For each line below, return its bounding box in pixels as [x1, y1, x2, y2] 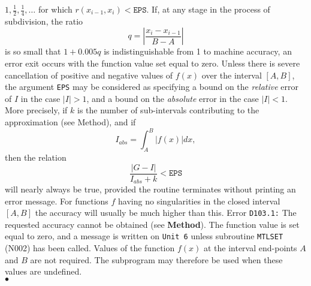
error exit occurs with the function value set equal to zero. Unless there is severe [5, 57, 300, 70]
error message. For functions [5, 194, 108, 207]
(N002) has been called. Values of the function [5, 242, 175, 254]
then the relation [5, 150, 67, 163]
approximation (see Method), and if [5, 116, 136, 128]
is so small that [5, 45, 61, 58]
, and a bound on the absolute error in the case [86, 92, 259, 104]
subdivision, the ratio [5, 14, 83, 27]
